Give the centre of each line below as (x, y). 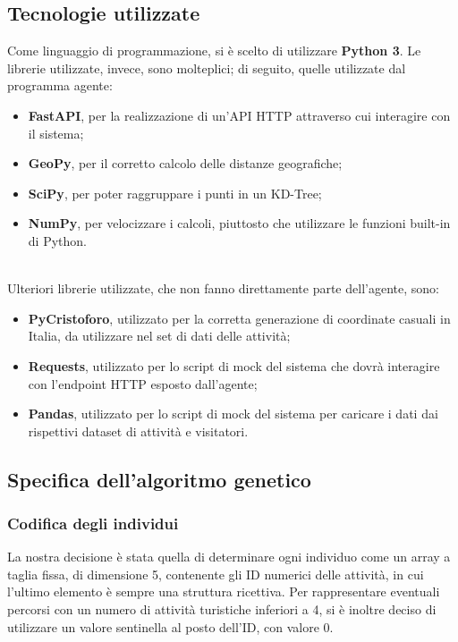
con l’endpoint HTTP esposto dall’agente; (143, 383)
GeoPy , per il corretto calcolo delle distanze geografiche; (185, 163)
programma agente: (60, 85)
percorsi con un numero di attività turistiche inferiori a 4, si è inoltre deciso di (222, 609)
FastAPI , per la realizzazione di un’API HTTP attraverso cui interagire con (239, 115)
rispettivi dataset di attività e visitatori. (138, 431)
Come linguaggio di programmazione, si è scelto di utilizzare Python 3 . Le (214, 51)
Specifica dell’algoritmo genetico (159, 479)
